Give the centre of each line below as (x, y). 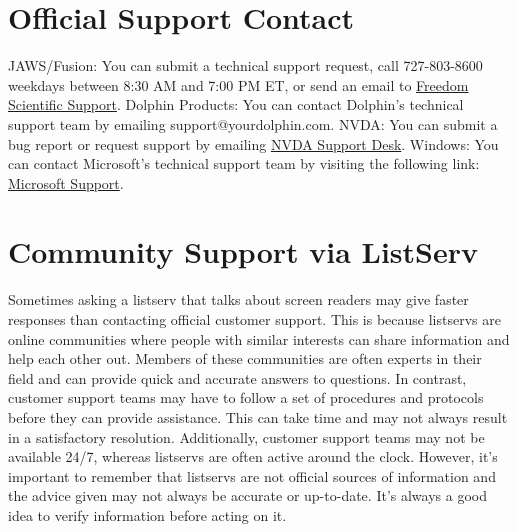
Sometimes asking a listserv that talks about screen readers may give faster (238, 299)
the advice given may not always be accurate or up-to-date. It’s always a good (247, 495)
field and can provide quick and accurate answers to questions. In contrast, (237, 377)
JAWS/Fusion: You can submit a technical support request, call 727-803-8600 (245, 65)
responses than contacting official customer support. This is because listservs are (254, 319)
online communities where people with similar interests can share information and (259, 338)
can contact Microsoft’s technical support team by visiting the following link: (244, 163)
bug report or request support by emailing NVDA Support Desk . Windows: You (253, 143)
